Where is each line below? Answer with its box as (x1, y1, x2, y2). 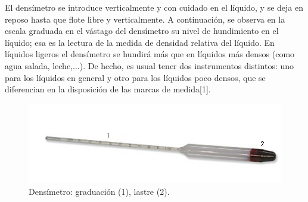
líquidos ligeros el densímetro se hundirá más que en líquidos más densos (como (5, 48, 295, 60)
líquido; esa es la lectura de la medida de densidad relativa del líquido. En (5, 36, 275, 48)
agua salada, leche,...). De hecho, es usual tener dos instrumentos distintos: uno (5, 59, 294, 72)
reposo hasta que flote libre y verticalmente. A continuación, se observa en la (5, 13, 285, 25)
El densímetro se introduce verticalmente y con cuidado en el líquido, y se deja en (5, 1, 304, 13)
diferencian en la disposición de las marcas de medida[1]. (5, 83, 211, 95)
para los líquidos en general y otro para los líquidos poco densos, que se (5, 71, 266, 83)
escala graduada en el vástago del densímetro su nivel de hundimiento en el (5, 24, 279, 37)
